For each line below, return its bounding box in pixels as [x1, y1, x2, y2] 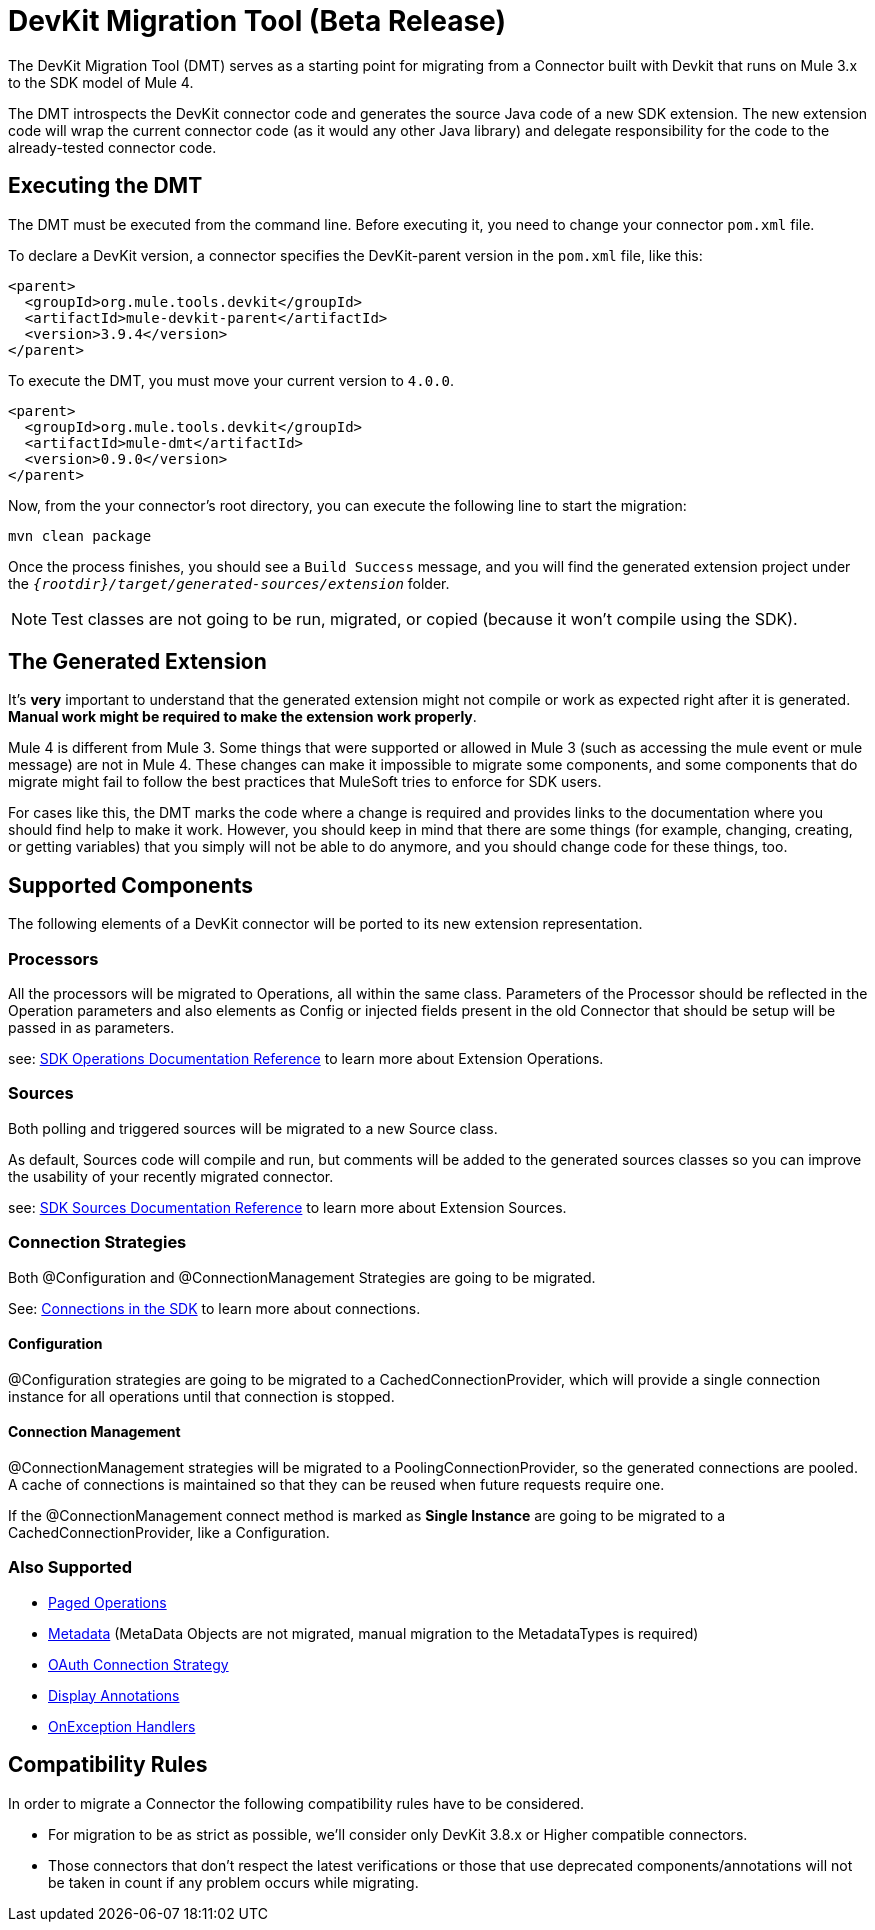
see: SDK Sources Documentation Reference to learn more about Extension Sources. [8, 1198, 567, 1216]
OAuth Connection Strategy [48, 1655, 229, 1673]
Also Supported [8, 1557, 133, 1578]
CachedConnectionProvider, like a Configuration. [8, 1523, 330, 1541]
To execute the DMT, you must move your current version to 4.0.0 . [8, 371, 455, 389]
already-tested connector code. [8, 138, 217, 156]
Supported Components [8, 872, 253, 898]
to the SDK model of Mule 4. [8, 73, 194, 91]
